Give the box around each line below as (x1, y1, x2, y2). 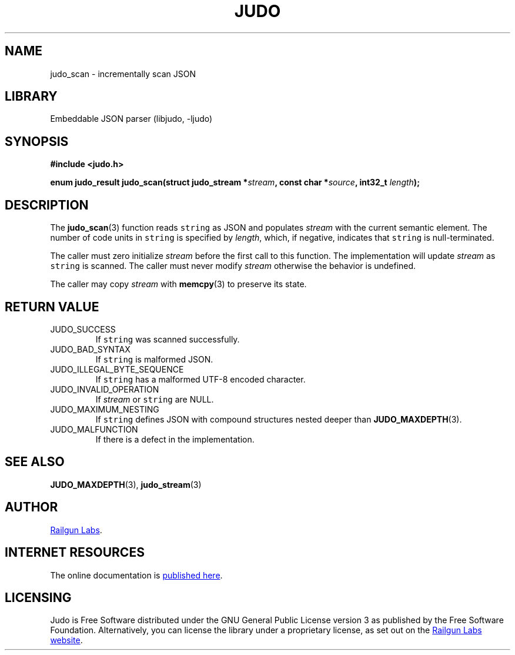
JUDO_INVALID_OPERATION (50, 384, 159, 394)
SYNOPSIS (5, 134, 69, 149)
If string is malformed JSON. (95, 354, 213, 364)
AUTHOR (5, 500, 58, 515)
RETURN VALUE (5, 299, 99, 314)
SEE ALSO (5, 454, 65, 470)
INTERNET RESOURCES (5, 545, 145, 560)
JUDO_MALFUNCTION (50, 424, 138, 434)
